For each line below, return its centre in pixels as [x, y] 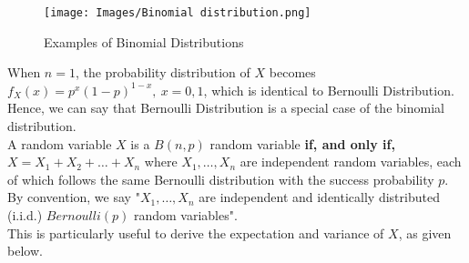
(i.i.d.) [25, 215]
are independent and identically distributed [319, 197]
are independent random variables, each [351, 162]
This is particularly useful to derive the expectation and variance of [196, 233]
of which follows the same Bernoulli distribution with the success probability [221, 179]
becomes [292, 72]
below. [25, 251]
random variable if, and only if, [302, 143]
